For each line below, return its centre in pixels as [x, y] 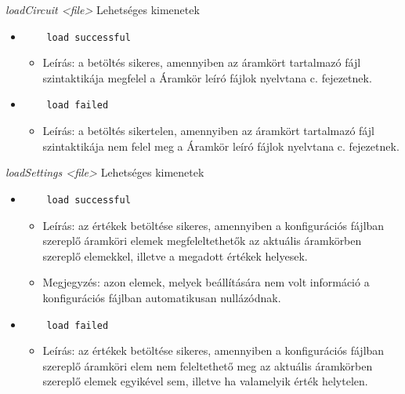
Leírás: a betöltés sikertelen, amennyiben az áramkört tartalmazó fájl [208, 131]
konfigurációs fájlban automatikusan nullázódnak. [162, 297]
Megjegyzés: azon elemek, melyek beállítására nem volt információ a [206, 282]
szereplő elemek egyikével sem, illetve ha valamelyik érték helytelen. [205, 381]
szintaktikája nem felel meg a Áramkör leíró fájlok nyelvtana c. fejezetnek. [221, 146]
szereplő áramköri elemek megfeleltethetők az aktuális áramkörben [202, 241]
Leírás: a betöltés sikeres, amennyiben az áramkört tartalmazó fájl [202, 62]
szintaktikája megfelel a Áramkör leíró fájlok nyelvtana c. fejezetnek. [207, 77]
